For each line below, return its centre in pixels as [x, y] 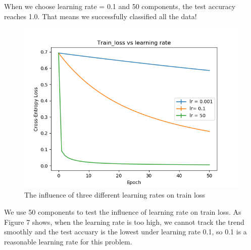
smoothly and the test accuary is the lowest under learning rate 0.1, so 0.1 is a [125, 232]
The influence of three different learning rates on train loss [115, 195]
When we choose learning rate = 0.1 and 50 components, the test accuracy [120, 6]
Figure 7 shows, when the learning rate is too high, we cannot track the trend [124, 222]
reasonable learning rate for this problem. [68, 241]
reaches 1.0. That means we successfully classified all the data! [101, 16]
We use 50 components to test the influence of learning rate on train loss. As [123, 212]
